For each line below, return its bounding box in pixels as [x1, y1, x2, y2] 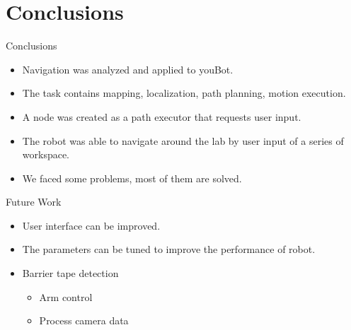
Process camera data [39, 313, 129, 328]
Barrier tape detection [22, 266, 119, 281]
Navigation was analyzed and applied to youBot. [22, 61, 234, 76]
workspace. [22, 147, 70, 162]
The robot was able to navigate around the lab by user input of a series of [22, 133, 344, 148]
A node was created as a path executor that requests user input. [22, 109, 301, 124]
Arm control [39, 289, 93, 304]
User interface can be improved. [22, 218, 161, 232]
